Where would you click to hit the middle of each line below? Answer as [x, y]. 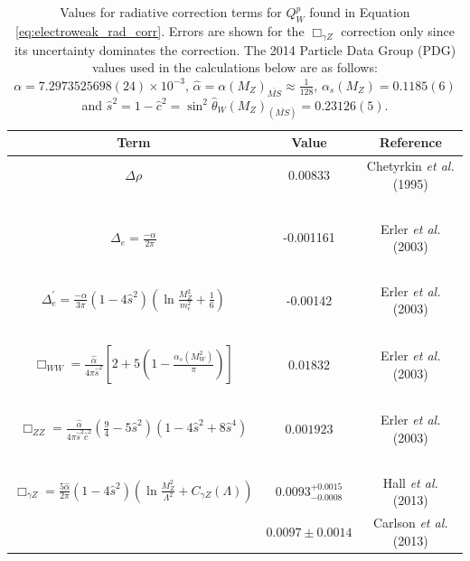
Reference [410, 142]
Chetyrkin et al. [410, 166]
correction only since [398, 30]
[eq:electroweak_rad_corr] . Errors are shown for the [160, 30]
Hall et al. [410, 482]
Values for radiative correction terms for [171, 12]
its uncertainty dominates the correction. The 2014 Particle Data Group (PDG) [235, 49]
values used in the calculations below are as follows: [235, 67]
